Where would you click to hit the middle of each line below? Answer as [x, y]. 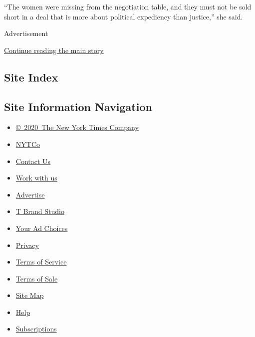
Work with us [36, 178]
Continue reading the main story [54, 50]
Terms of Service [41, 262]
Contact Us [33, 161]
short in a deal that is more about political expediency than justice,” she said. [124, 16]
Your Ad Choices [42, 228]
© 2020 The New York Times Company [77, 127]
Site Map [30, 295]
